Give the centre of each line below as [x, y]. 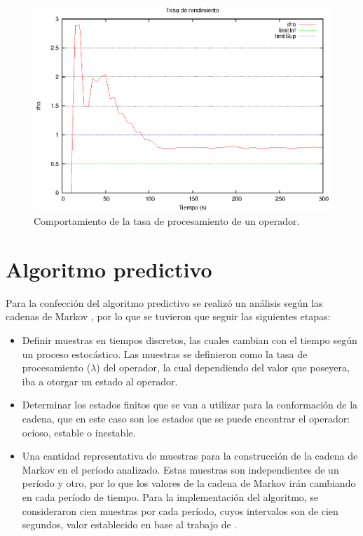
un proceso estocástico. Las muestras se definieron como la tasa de [165, 353]
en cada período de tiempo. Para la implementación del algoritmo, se [170, 496]
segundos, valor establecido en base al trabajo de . [130, 524]
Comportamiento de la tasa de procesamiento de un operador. [167, 221]
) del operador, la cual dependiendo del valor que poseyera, [223, 367]
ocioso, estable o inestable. [79, 432]
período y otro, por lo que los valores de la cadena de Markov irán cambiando [189, 483]
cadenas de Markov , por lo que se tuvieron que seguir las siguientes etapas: [168, 316]
